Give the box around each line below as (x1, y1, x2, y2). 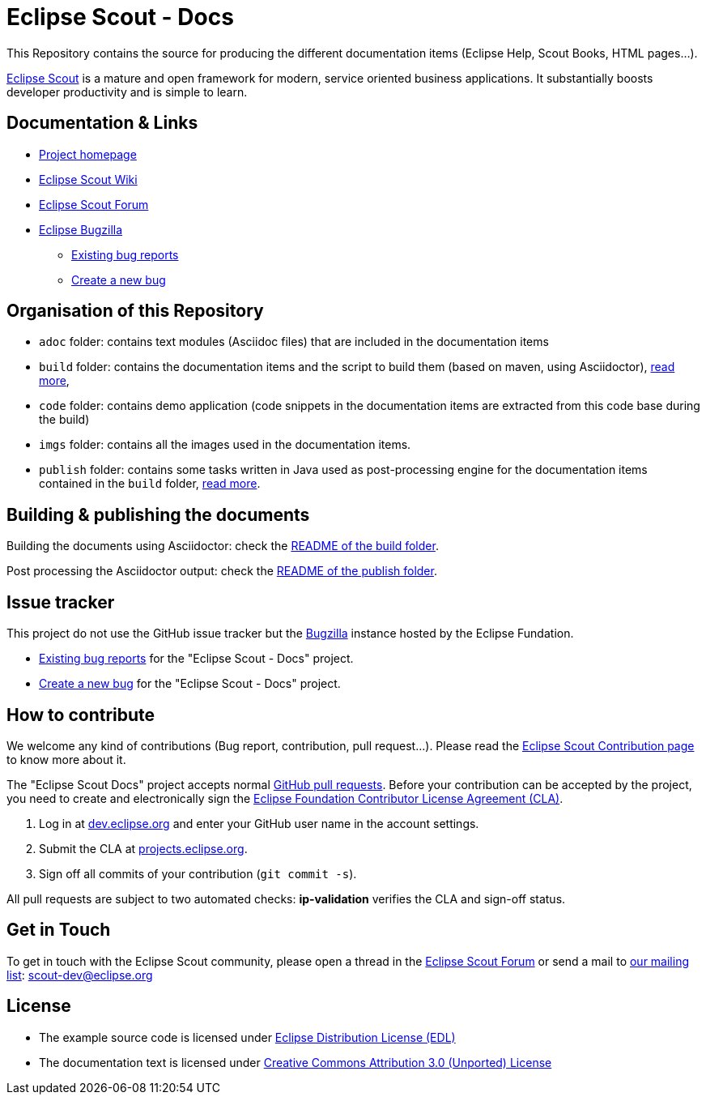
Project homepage (39, 147, 137, 161)
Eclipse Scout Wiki (39, 172, 138, 186)
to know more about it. (6, 752, 126, 766)
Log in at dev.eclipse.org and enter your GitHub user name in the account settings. (39, 816, 479, 830)
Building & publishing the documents (6, 504, 310, 525)
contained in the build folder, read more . (39, 476, 261, 491)
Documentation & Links (6, 113, 198, 134)
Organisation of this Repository (6, 301, 264, 322)
